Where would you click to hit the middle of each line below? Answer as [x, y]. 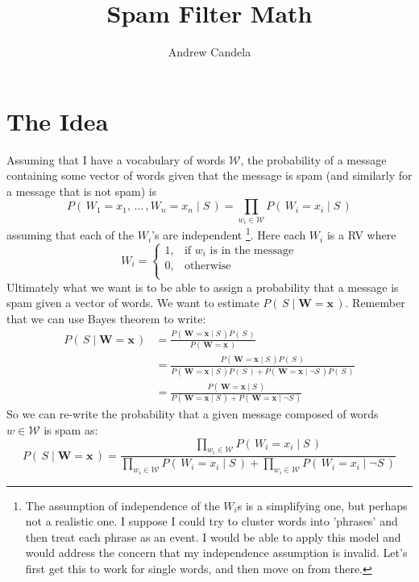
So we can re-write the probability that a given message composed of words [193, 414]
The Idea [58, 121]
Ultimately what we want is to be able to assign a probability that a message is [203, 287]
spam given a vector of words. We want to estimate [133, 303]
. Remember [375, 303]
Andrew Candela [209, 52]
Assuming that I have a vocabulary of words [116, 159]
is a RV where [361, 235]
